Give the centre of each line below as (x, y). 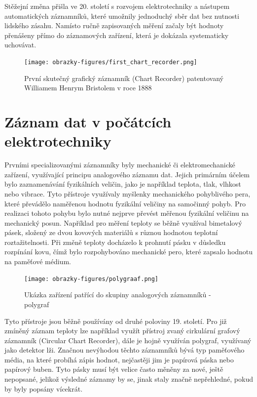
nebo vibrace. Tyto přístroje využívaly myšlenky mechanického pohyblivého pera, (128, 193)
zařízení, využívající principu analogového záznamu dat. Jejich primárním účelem (127, 174)
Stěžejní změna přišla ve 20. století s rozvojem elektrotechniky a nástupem (117, 6)
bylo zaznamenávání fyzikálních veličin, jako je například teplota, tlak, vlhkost (123, 184)
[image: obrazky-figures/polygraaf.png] (92, 279)
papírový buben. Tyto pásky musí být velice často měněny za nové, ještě (114, 369)
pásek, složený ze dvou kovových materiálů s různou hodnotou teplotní (111, 232)
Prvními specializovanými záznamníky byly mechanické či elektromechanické (120, 165)
